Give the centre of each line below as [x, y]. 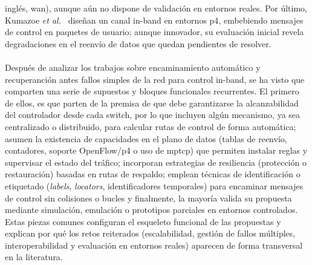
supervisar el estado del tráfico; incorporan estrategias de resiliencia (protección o [156, 162]
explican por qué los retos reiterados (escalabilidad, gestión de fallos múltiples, [150, 233]
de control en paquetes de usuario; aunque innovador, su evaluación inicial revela [154, 32]
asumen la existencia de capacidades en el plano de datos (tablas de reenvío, [146, 138]
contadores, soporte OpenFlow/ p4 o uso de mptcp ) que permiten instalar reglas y [156, 150]
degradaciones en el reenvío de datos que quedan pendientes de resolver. [138, 43]
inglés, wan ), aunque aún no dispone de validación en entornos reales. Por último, [156, 8]
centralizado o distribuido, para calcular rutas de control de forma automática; [151, 126]
